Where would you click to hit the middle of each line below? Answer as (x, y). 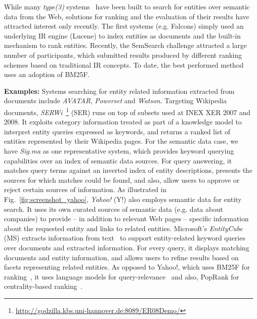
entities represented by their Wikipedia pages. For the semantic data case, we (121, 141)
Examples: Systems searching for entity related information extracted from (119, 91)
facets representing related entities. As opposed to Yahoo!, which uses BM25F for (127, 267)
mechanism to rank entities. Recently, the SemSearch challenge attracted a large (126, 45)
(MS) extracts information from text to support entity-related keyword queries (125, 238)
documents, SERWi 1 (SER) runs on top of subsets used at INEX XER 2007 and (127, 111)
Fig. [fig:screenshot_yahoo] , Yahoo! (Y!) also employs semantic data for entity (123, 199)
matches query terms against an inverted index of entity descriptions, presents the (128, 170)
